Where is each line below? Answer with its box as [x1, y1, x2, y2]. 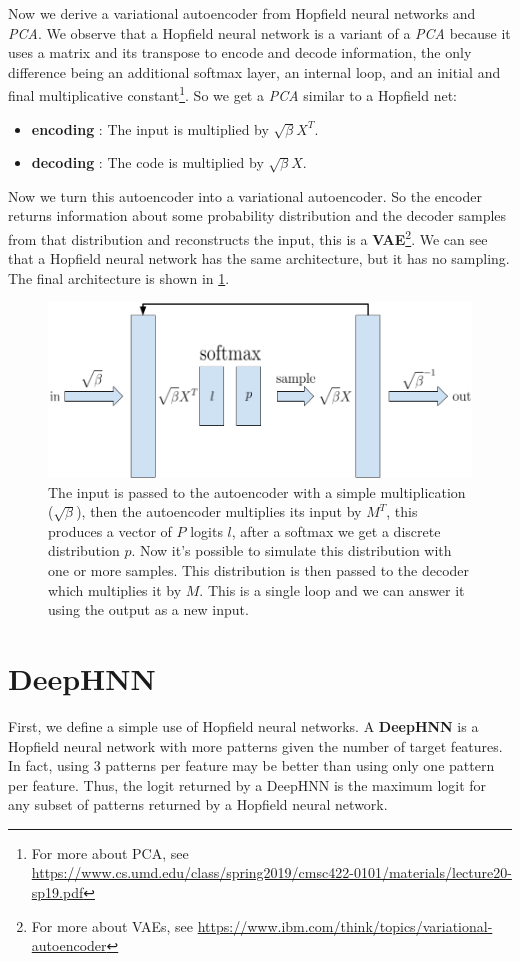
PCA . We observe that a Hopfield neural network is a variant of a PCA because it [8, 22, 511, 43]
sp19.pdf [31, 882, 84, 903]
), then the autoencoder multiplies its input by [76, 501, 362, 522]
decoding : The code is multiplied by [31, 152, 264, 173]
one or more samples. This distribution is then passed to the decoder [48, 560, 470, 581]
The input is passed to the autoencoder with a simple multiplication [48, 481, 466, 502]
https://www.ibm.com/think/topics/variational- [197, 915, 493, 936]
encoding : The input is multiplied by [31, 118, 269, 139]
